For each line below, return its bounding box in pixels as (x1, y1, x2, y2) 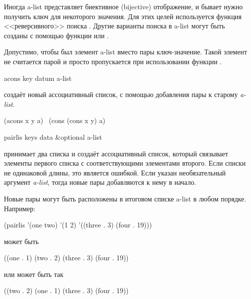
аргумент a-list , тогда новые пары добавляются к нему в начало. (4, 177, 196, 187)
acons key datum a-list (4, 73, 72, 83)
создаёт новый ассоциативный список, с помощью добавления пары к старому (4, 89, 238, 100)
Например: (4, 203, 36, 213)
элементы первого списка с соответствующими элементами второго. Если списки (4, 158, 246, 168)
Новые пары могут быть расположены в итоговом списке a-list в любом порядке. (4, 193, 246, 203)
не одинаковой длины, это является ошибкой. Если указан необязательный (4, 167, 226, 177)
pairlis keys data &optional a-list (4, 131, 102, 142)
